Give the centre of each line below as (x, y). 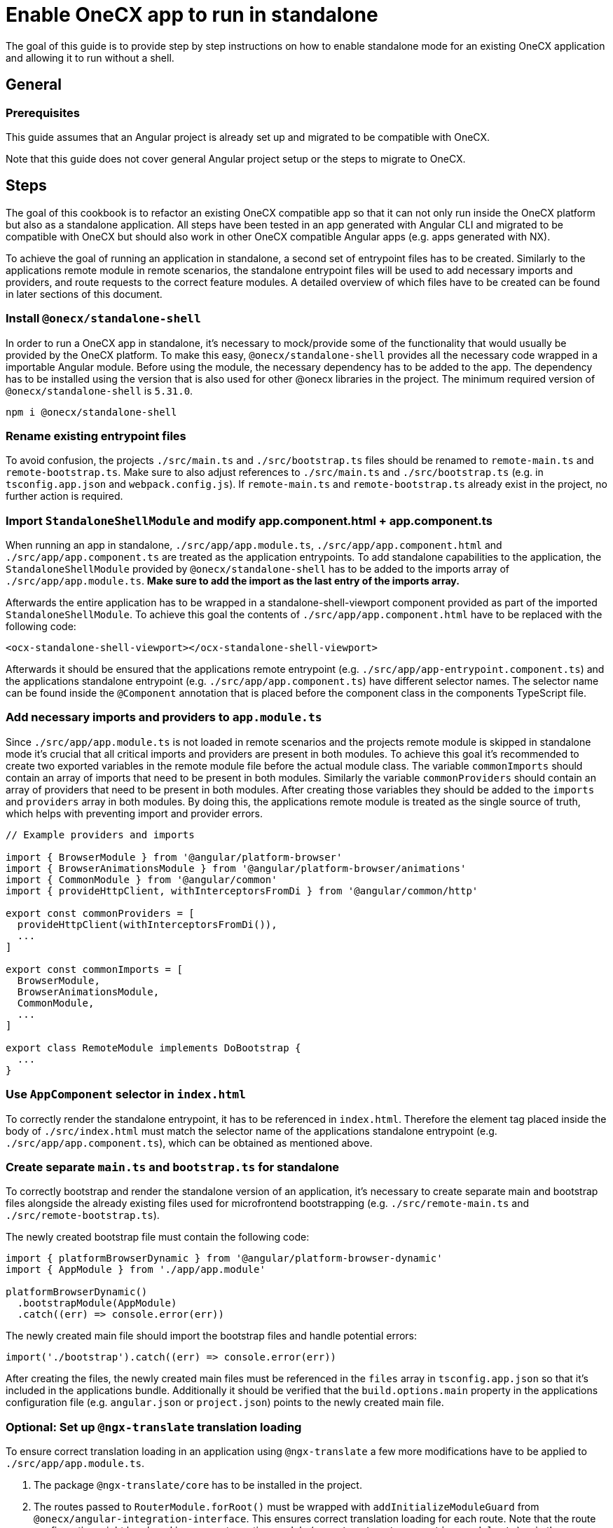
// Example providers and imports (100, 834)
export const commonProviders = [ (100, 913)
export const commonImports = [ (94, 969)
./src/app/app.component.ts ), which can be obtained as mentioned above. (189, 1142)
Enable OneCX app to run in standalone (192, 15)
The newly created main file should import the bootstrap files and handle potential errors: (212, 1336)
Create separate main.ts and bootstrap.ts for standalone (173, 1167)
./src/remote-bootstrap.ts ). (83, 1215)
